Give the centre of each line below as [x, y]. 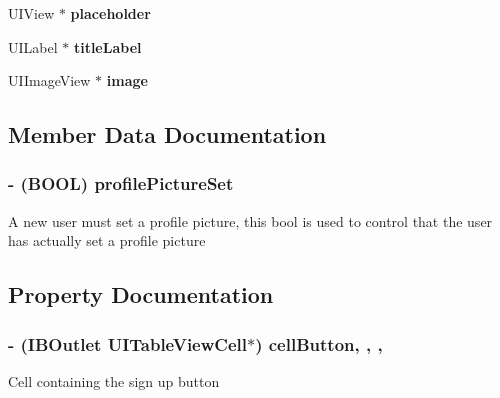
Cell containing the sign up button [114, 380]
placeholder [110, 13]
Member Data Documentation [167, 134]
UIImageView [49, 80]
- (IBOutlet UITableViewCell [127, 343]
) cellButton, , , [319, 343]
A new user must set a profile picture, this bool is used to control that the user [250, 220]
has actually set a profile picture [107, 240]
